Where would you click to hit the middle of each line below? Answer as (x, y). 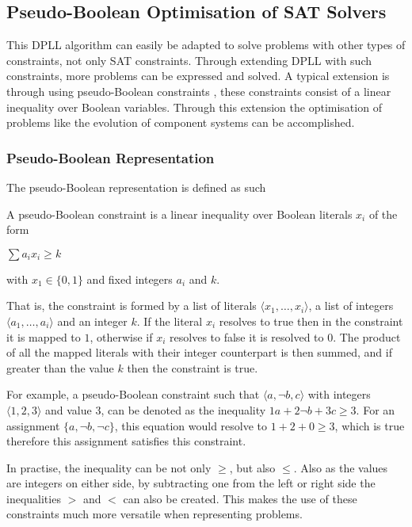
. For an (376, 409)
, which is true (370, 425)
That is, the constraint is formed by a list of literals (132, 306)
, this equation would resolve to (191, 425)
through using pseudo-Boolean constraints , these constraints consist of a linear (199, 91)
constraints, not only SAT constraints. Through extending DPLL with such (189, 60)
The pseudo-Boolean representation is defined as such (136, 187)
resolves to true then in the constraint (311, 321)
